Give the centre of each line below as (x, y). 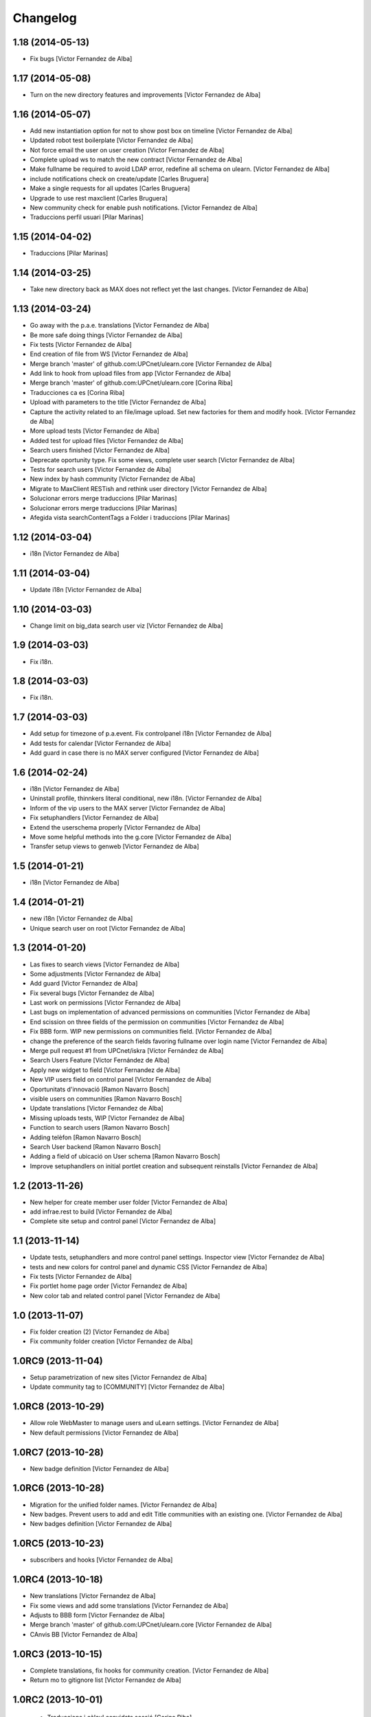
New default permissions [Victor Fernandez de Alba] (104, 1433)
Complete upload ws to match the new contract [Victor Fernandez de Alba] (136, 160)
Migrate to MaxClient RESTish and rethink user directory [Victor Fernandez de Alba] (148, 488)
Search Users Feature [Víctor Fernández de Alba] (100, 1060)
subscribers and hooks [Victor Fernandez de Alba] (101, 1560)
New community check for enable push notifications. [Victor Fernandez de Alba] (144, 207)
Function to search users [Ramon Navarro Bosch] (100, 1128)
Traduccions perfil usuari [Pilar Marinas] (87, 217)
